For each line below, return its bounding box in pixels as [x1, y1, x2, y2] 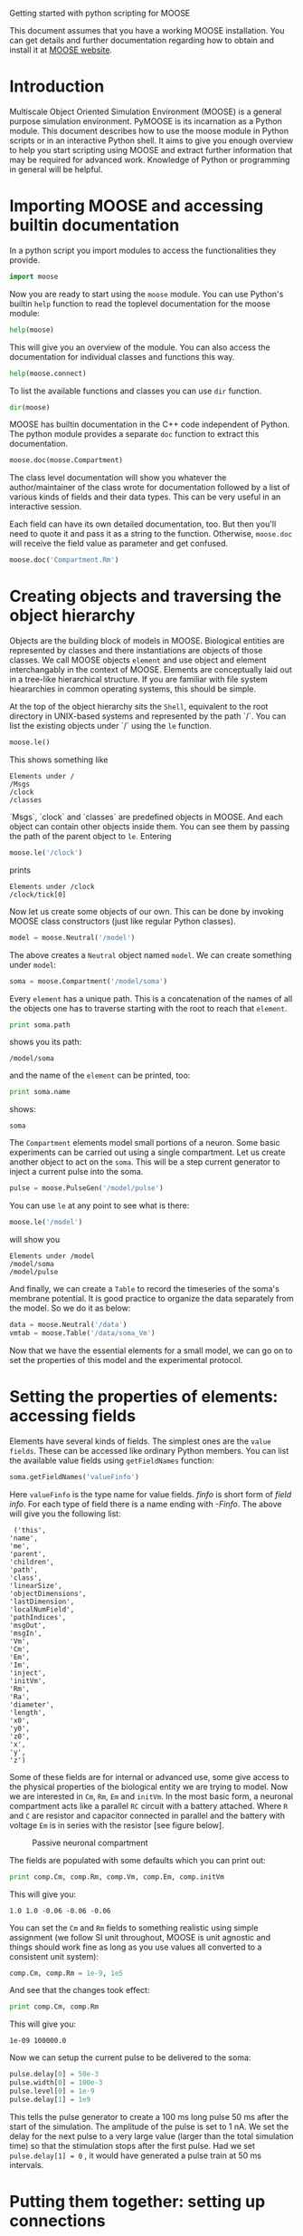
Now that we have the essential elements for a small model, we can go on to [9, 1345, 293, 1356]
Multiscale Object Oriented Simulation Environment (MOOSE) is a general [9, 106, 282, 117]
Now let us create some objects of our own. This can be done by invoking [9, 905, 284, 916]
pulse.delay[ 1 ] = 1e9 [9, 2095, 91, 2104]
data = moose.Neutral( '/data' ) [9, 1321, 128, 1330]
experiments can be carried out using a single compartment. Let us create [9, 1147, 286, 1158]
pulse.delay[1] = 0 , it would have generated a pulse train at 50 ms [9, 2150, 262, 2161]
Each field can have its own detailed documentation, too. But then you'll [9, 518, 277, 529]
